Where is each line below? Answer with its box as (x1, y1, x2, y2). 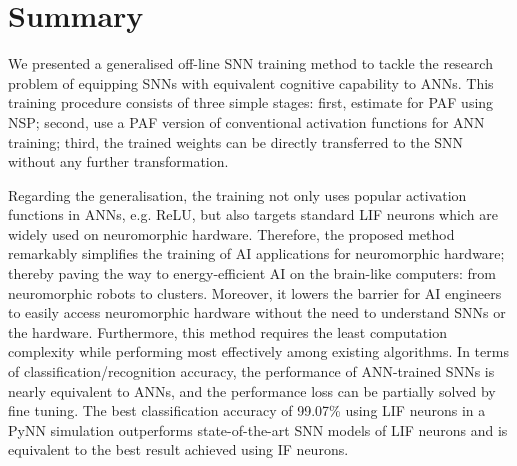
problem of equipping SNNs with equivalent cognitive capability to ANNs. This (8, 72, 494, 93)
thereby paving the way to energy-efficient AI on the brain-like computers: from (8, 263, 496, 284)
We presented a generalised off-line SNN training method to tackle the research (8, 53, 493, 74)
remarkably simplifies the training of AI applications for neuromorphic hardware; (8, 243, 505, 264)
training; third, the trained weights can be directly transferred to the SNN (8, 131, 464, 152)
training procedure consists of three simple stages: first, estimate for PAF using (8, 92, 494, 113)
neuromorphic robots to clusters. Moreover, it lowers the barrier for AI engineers (8, 282, 502, 303)
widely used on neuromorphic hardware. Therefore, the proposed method (8, 223, 455, 244)
